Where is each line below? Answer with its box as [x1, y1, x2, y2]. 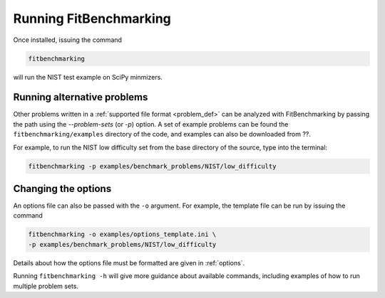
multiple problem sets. [13, 282, 78, 290]
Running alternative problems [13, 91, 148, 103]
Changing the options [13, 182, 112, 195]
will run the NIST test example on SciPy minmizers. [13, 73, 163, 81]
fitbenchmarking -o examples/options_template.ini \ [28, 230, 217, 238]
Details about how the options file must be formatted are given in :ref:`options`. [13, 258, 245, 267]
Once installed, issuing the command [13, 36, 123, 44]
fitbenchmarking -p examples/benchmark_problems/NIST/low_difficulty [28, 162, 277, 170]
